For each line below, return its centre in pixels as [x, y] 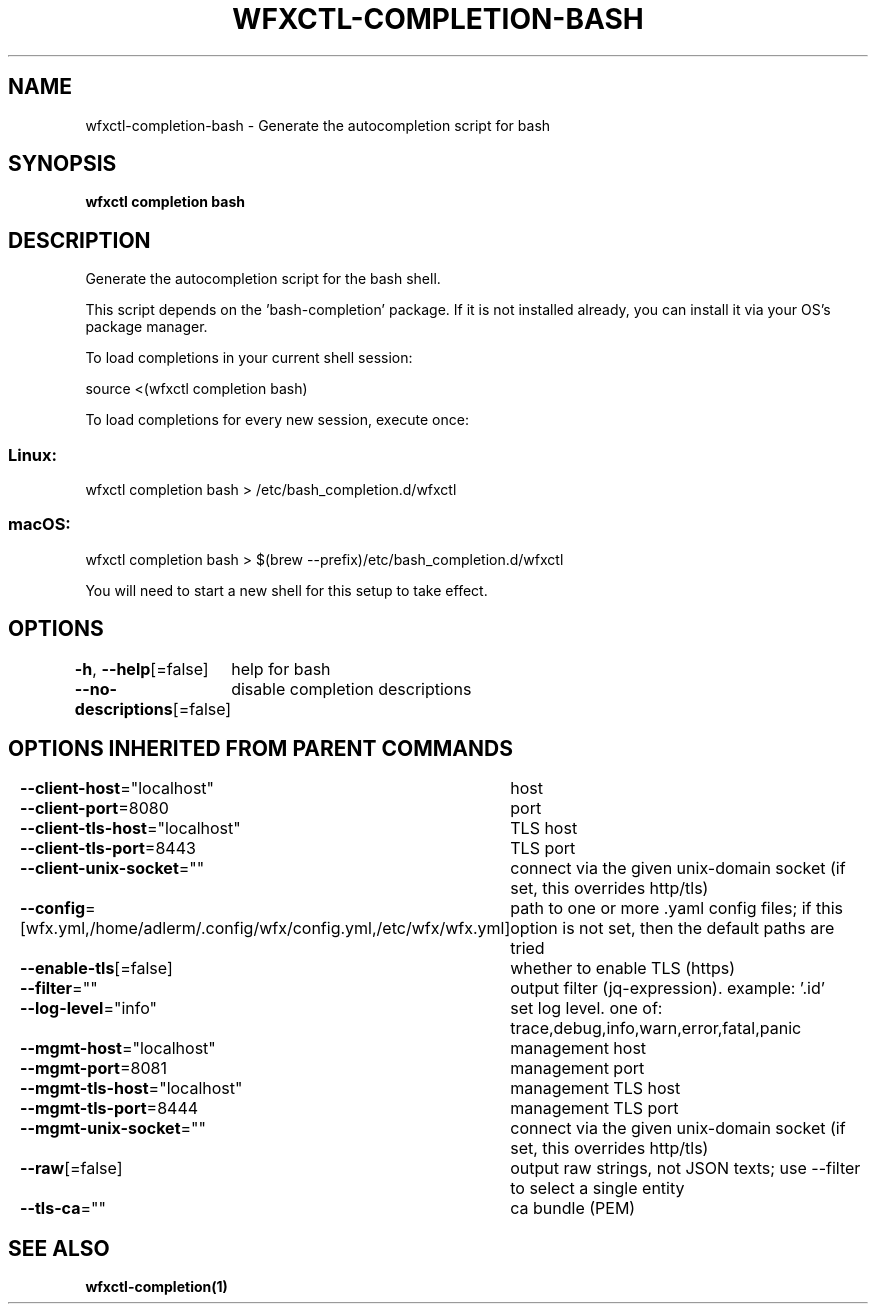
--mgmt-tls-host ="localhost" [131, 1088]
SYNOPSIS [62, 164]
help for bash [281, 668]
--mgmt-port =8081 [93, 1068]
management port [577, 1068]
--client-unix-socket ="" [112, 868]
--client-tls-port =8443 [107, 848]
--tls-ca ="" [62, 1208]
